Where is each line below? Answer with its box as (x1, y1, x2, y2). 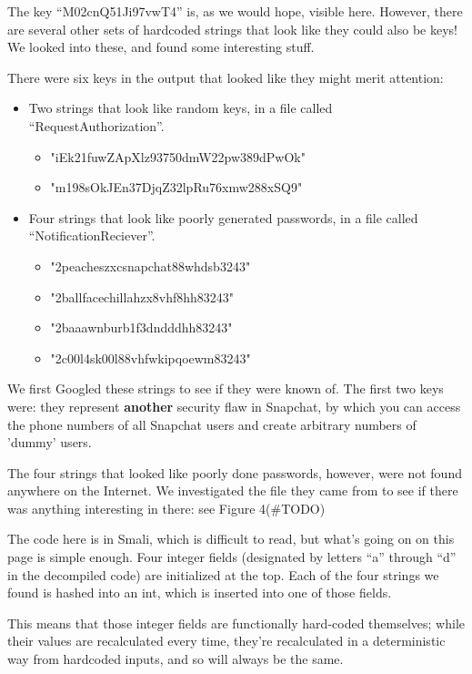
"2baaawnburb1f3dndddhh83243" (50, 318, 233, 337)
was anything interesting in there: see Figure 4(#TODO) (7, 498, 326, 517)
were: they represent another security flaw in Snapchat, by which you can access (7, 396, 461, 415)
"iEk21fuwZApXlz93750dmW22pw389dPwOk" (50, 147, 306, 166)
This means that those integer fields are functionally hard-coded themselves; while (7, 613, 466, 632)
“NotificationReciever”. (28, 226, 156, 245)
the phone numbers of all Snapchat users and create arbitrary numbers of (7, 414, 417, 434)
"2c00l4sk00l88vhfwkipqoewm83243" (50, 348, 251, 367)
